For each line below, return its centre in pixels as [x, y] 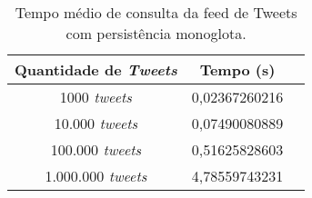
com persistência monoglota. [156, 33]
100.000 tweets [96, 149]
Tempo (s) [237, 69]
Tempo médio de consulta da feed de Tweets [156, 12]
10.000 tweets [96, 123]
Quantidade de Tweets [96, 69]
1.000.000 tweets [96, 176]
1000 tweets [96, 97]
